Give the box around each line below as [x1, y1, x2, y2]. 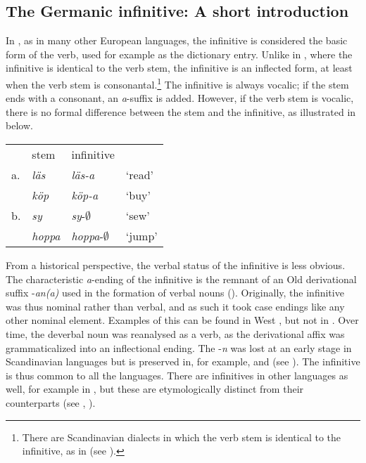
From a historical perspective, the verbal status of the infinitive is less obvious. [6, 258, 346, 273]
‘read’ [125, 167, 153, 183]
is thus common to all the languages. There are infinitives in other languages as [6, 367, 348, 382]
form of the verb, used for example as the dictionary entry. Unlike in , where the [6, 46, 353, 61]
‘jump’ [125, 228, 158, 244]
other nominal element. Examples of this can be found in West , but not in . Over [6, 313, 359, 327]
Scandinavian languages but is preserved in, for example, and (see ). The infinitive [6, 354, 360, 369]
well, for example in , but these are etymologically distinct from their [6, 382, 304, 396]
